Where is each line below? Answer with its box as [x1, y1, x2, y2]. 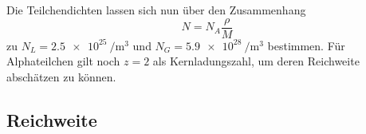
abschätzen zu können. [6, 68, 116, 85]
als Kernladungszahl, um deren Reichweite [152, 53, 360, 69]
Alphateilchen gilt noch [6, 53, 120, 69]
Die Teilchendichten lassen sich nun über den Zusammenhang [6, 2, 306, 18]
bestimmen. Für [267, 37, 345, 53]
